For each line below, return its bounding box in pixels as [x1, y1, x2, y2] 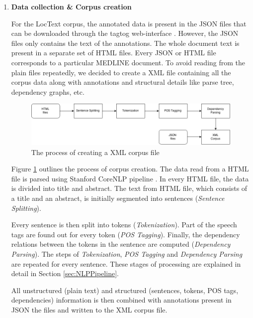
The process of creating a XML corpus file [31, 147, 160, 157]
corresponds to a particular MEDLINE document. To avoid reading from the [11, 57, 246, 67]
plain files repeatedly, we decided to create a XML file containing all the [11, 67, 231, 77]
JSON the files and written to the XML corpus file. [11, 304, 168, 315]
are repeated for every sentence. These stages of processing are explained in [11, 258, 241, 269]
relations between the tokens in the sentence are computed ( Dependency [11, 239, 231, 249]
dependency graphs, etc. [11, 86, 84, 97]
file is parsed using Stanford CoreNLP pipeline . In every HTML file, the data [11, 173, 249, 183]
